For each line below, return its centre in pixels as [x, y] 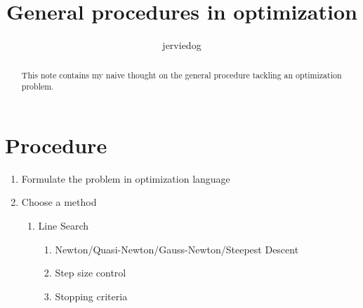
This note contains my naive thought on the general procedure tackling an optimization [181, 75]
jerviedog [182, 45]
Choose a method [59, 202]
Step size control [91, 273]
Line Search [63, 225]
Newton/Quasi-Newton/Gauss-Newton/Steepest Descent [177, 249]
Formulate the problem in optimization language [126, 178]
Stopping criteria [91, 296]
